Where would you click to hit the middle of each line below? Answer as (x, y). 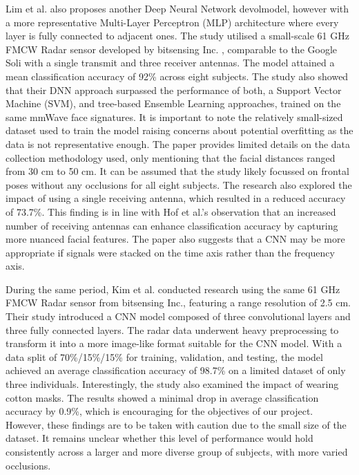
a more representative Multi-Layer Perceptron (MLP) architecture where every (172, 22)
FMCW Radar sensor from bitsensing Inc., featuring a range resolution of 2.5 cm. (178, 302)
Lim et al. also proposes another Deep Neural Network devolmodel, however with (177, 8)
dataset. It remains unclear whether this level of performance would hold (159, 438)
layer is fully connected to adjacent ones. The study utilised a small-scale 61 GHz (177, 36)
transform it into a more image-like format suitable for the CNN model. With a (174, 343)
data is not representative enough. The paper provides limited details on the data (178, 143)
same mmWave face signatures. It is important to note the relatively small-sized (174, 117)
